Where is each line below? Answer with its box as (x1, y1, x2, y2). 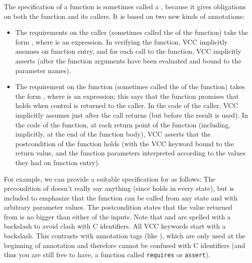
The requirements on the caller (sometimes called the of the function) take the (15, 27, 248, 37)
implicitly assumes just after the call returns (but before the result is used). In (15, 109, 248, 120)
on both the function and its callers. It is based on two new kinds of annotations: (4, 11, 245, 21)
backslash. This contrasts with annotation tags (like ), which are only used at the (4, 231, 245, 241)
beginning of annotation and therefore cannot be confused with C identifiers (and (4, 240, 246, 250)
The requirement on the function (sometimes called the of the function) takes (15, 81, 245, 92)
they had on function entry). (15, 157, 100, 167)
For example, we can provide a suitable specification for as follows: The (4, 173, 216, 184)
